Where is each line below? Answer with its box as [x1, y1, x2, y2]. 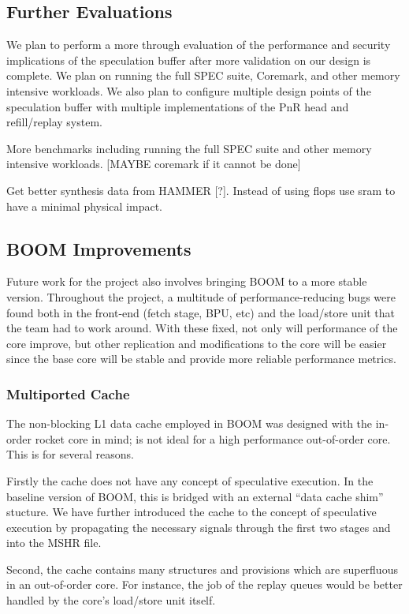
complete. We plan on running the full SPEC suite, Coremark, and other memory [6, 67, 400, 84]
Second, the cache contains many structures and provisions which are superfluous [6, 560, 398, 577]
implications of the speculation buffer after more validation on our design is [6, 51, 371, 68]
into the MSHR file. [6, 534, 102, 551]
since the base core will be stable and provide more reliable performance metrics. [6, 350, 396, 367]
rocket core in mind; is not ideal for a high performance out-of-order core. [35, 430, 391, 447]
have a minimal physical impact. [6, 197, 163, 214]
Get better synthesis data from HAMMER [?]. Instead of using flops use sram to [6, 182, 396, 198]
